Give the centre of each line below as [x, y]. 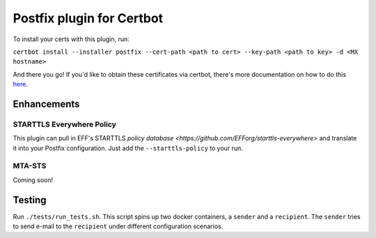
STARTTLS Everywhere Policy [64, 124]
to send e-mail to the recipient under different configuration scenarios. [118, 226]
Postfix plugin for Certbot [88, 18]
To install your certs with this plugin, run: [71, 39]
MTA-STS [30, 166]
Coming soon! [33, 180]
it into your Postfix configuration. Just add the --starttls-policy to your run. [128, 148]
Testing [30, 200]
